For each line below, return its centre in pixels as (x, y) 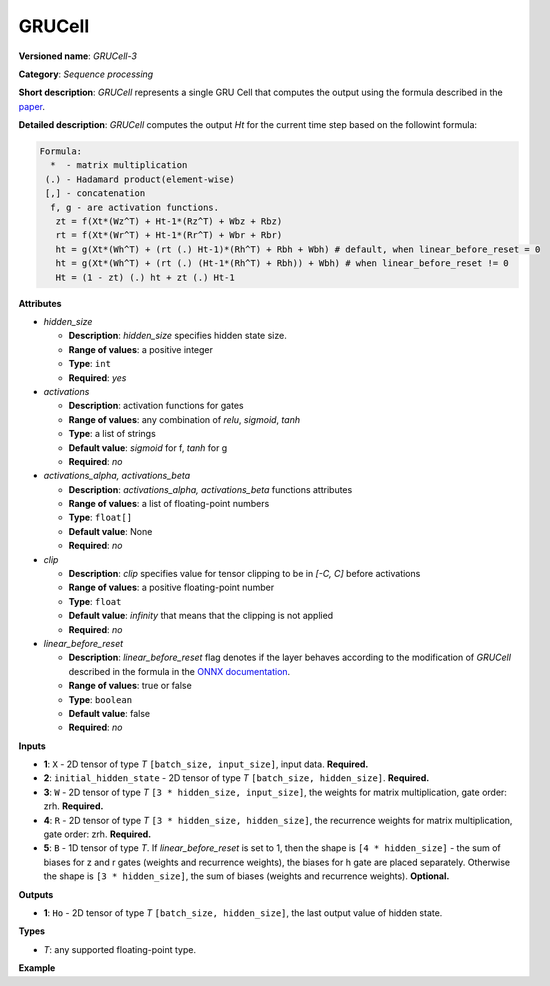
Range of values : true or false (130, 686)
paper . (31, 106)
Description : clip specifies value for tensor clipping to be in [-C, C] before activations (244, 574)
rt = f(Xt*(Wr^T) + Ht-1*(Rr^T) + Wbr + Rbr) (169, 235)
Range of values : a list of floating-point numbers (169, 504)
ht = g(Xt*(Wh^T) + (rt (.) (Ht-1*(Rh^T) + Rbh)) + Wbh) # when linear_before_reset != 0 (282, 263)
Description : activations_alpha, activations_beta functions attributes (210, 489)
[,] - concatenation (95, 193)
